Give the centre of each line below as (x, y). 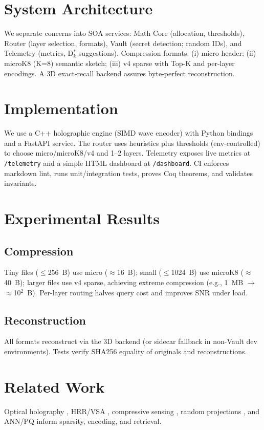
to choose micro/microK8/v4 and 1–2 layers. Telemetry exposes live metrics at (127, 153)
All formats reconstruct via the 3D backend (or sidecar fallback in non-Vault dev (131, 341)
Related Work (54, 386)
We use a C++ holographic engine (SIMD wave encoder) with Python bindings (129, 133)
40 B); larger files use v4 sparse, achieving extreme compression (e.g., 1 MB (124, 282)
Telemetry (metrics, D (39, 53)
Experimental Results (82, 218)
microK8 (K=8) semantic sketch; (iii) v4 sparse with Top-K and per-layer (119, 63)
